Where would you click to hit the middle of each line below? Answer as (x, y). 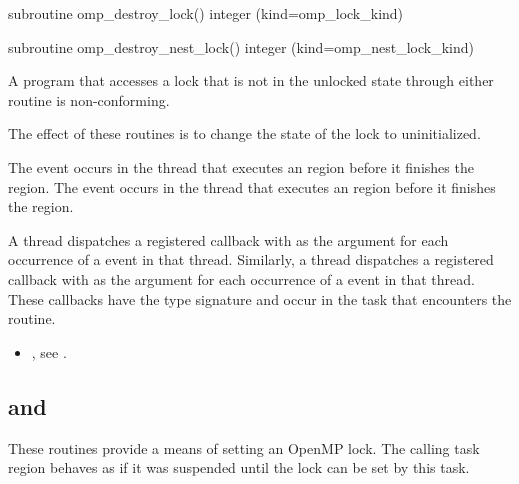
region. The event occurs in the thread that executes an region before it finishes (252, 186)
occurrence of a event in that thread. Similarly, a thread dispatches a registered (251, 259)
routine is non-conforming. (89, 99)
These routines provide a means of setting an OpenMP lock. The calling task (244, 447)
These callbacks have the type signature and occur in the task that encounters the (260, 298)
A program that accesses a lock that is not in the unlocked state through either (251, 80)
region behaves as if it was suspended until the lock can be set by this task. (239, 467)
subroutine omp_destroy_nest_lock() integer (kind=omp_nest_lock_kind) (241, 46)
